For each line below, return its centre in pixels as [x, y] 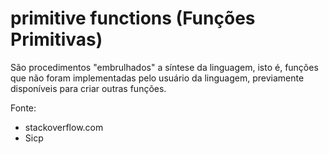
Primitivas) [56, 39]
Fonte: [23, 108]
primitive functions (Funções [133, 18]
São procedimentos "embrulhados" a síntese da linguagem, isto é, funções [164, 67]
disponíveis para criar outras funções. [88, 88]
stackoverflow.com [64, 127]
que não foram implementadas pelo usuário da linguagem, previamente [157, 78]
